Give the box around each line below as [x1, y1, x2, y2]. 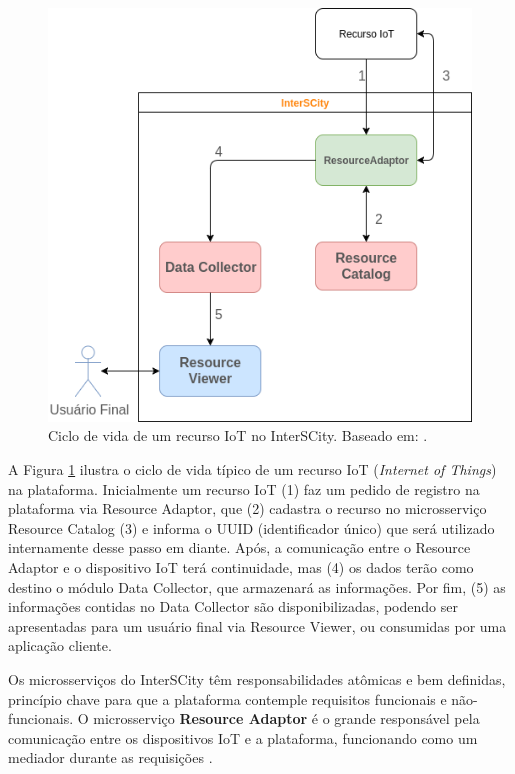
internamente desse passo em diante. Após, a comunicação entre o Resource [8, 537, 471, 558]
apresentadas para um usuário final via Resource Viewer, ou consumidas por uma [8, 615, 507, 636]
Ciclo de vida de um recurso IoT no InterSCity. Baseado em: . [48, 425, 428, 446]
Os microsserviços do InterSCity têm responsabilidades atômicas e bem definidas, [8, 669, 506, 689]
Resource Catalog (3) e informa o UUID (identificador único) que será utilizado [8, 517, 495, 538]
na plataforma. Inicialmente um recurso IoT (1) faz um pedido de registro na [8, 478, 480, 499]
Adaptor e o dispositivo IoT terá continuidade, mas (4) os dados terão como [8, 557, 474, 578]
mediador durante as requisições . [8, 747, 213, 768]
